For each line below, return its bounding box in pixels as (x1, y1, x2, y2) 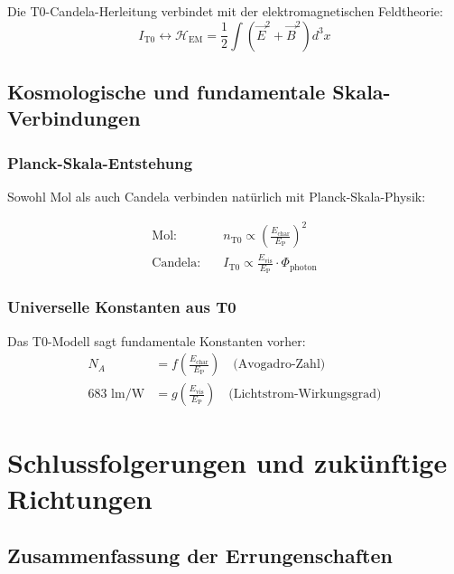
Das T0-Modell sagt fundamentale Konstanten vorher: (7, 331, 306, 350)
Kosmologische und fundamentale (7, 77, 326, 105)
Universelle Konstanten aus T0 (7, 296, 236, 318)
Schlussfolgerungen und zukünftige (7, 444, 448, 481)
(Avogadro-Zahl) (233, 358, 326, 372)
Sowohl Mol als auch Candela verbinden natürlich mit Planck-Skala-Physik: (7, 186, 426, 205)
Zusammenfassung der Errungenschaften (7, 541, 393, 569)
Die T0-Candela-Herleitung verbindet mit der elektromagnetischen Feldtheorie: (7, 2, 443, 20)
